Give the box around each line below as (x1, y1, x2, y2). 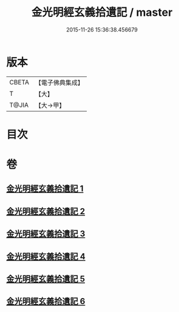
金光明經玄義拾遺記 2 (6, 206, 86, 216)
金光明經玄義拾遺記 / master (31, 5, 173, 19)
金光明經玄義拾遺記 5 (6, 274, 86, 284)
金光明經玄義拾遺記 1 (6, 183, 84, 194)
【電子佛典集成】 (35, 78, 84, 87)
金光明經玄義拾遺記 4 (6, 251, 86, 262)
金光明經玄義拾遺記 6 (6, 296, 86, 307)
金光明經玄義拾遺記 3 (6, 229, 86, 239)
